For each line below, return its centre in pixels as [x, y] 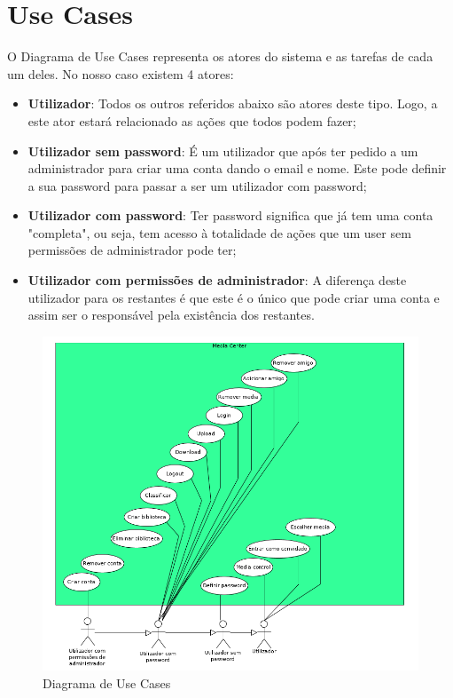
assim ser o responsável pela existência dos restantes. [171, 315]
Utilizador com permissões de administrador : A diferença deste [217, 280]
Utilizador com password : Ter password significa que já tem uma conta [230, 215]
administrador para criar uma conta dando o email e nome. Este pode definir [237, 168]
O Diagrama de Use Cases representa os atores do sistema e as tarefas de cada [220, 56]
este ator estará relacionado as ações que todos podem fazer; [192, 120]
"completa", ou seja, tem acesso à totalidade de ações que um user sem [219, 232]
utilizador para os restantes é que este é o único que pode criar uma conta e [234, 297]
